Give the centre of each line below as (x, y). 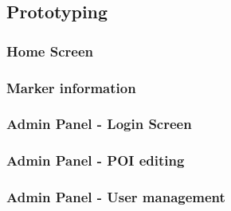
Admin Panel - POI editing (96, 160)
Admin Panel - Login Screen (99, 124)
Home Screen (50, 51)
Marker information (71, 87)
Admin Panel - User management (116, 197)
